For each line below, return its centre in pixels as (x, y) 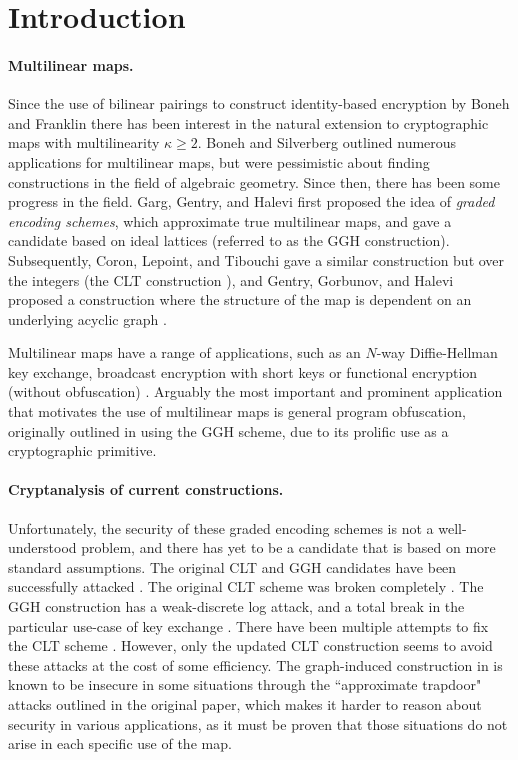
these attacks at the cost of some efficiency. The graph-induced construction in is (255, 664)
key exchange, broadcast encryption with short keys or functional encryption (243, 371)
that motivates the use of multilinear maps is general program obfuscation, (237, 411)
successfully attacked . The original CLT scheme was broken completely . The (246, 586)
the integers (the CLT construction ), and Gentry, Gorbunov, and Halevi (231, 279)
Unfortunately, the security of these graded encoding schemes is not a (221, 527)
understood (42, 547)
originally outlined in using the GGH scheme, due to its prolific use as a (228, 430)
